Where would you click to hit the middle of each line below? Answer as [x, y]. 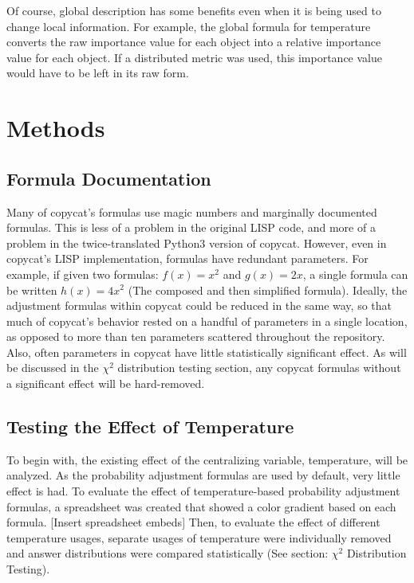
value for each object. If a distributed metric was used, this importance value [195, 57]
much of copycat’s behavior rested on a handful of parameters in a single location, [207, 321]
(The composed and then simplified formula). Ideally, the [268, 290]
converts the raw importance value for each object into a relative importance [194, 42]
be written [32, 290]
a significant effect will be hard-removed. [106, 383]
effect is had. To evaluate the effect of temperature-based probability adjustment [203, 491]
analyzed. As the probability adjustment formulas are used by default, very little [203, 475]
